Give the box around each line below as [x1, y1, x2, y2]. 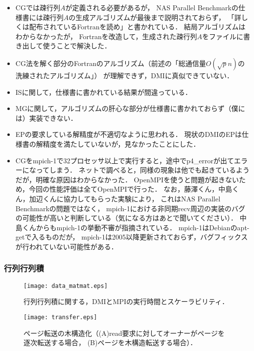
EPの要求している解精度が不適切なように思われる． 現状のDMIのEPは [15, 129, 242, 139]
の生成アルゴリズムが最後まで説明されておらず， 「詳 [69, 12, 241, 22]
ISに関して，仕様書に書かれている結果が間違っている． [15, 87, 192, 97]
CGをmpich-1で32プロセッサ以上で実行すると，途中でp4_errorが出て [15, 155, 234, 165]
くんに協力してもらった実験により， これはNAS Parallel [43, 193, 221, 203]
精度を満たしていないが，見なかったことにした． [43, 138, 200, 149]
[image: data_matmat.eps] [23, 282, 108, 289]
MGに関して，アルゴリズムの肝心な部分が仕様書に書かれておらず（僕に [15, 103, 245, 113]
